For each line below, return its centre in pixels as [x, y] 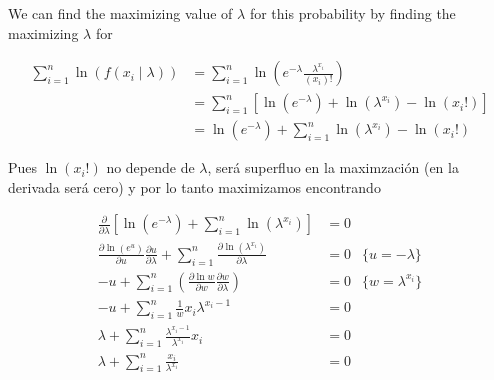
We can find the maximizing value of [120, 13]
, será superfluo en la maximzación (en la [333, 167]
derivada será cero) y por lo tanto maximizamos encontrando [194, 186]
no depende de [150, 167]
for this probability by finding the [352, 13]
